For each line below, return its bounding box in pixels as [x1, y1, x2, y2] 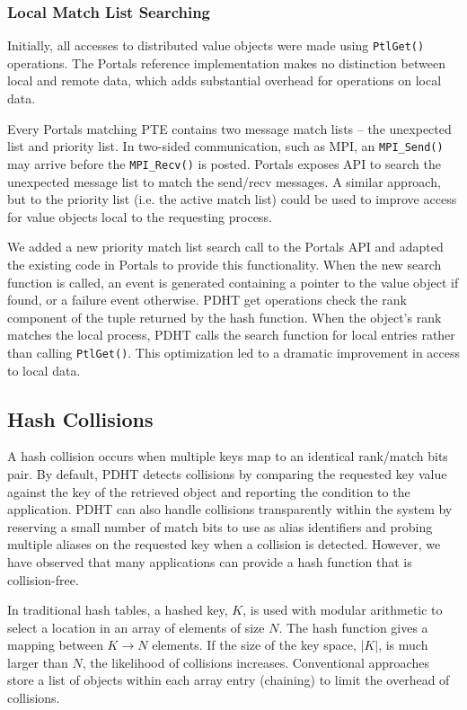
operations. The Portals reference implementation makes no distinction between [7, 53, 445, 72]
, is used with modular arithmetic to [242, 600, 443, 619]
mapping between [7, 635, 103, 654]
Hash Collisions [7, 404, 154, 432]
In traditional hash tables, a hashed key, [7, 600, 228, 619]
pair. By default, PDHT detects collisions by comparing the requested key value [7, 464, 447, 483]
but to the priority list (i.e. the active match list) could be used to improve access [7, 190, 457, 209]
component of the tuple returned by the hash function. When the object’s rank [7, 307, 442, 326]
